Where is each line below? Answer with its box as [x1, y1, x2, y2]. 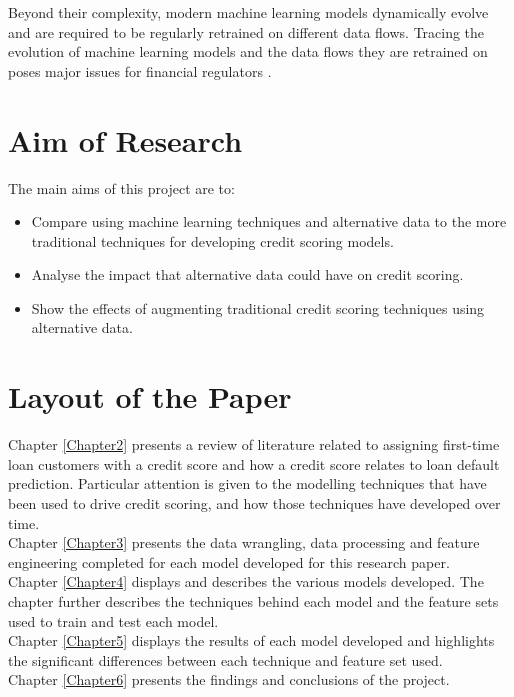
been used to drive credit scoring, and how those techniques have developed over [8, 492, 501, 513]
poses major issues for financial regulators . [8, 60, 272, 81]
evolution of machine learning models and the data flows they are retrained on [8, 41, 488, 62]
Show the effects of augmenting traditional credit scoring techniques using [31, 297, 485, 318]
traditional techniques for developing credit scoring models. [31, 230, 394, 251]
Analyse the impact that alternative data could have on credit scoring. [31, 264, 464, 285]
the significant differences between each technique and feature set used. [8, 649, 443, 670]
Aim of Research [8, 119, 243, 160]
